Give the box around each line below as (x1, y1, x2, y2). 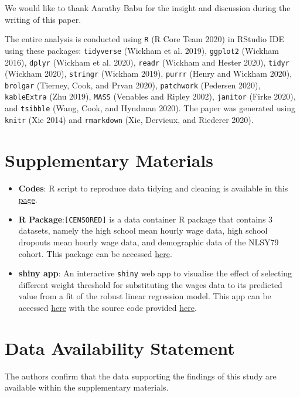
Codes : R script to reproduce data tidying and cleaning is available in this (18, 182, 288, 194)
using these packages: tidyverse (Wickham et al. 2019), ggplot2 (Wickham (5, 44, 279, 56)
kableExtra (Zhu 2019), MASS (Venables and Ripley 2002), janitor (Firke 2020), (5, 90, 296, 102)
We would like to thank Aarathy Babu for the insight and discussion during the (5, 2, 291, 13)
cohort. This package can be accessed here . (18, 247, 172, 259)
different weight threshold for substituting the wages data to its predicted (18, 278, 282, 290)
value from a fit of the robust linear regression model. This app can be (18, 290, 271, 302)
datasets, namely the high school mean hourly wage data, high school (18, 224, 268, 237)
